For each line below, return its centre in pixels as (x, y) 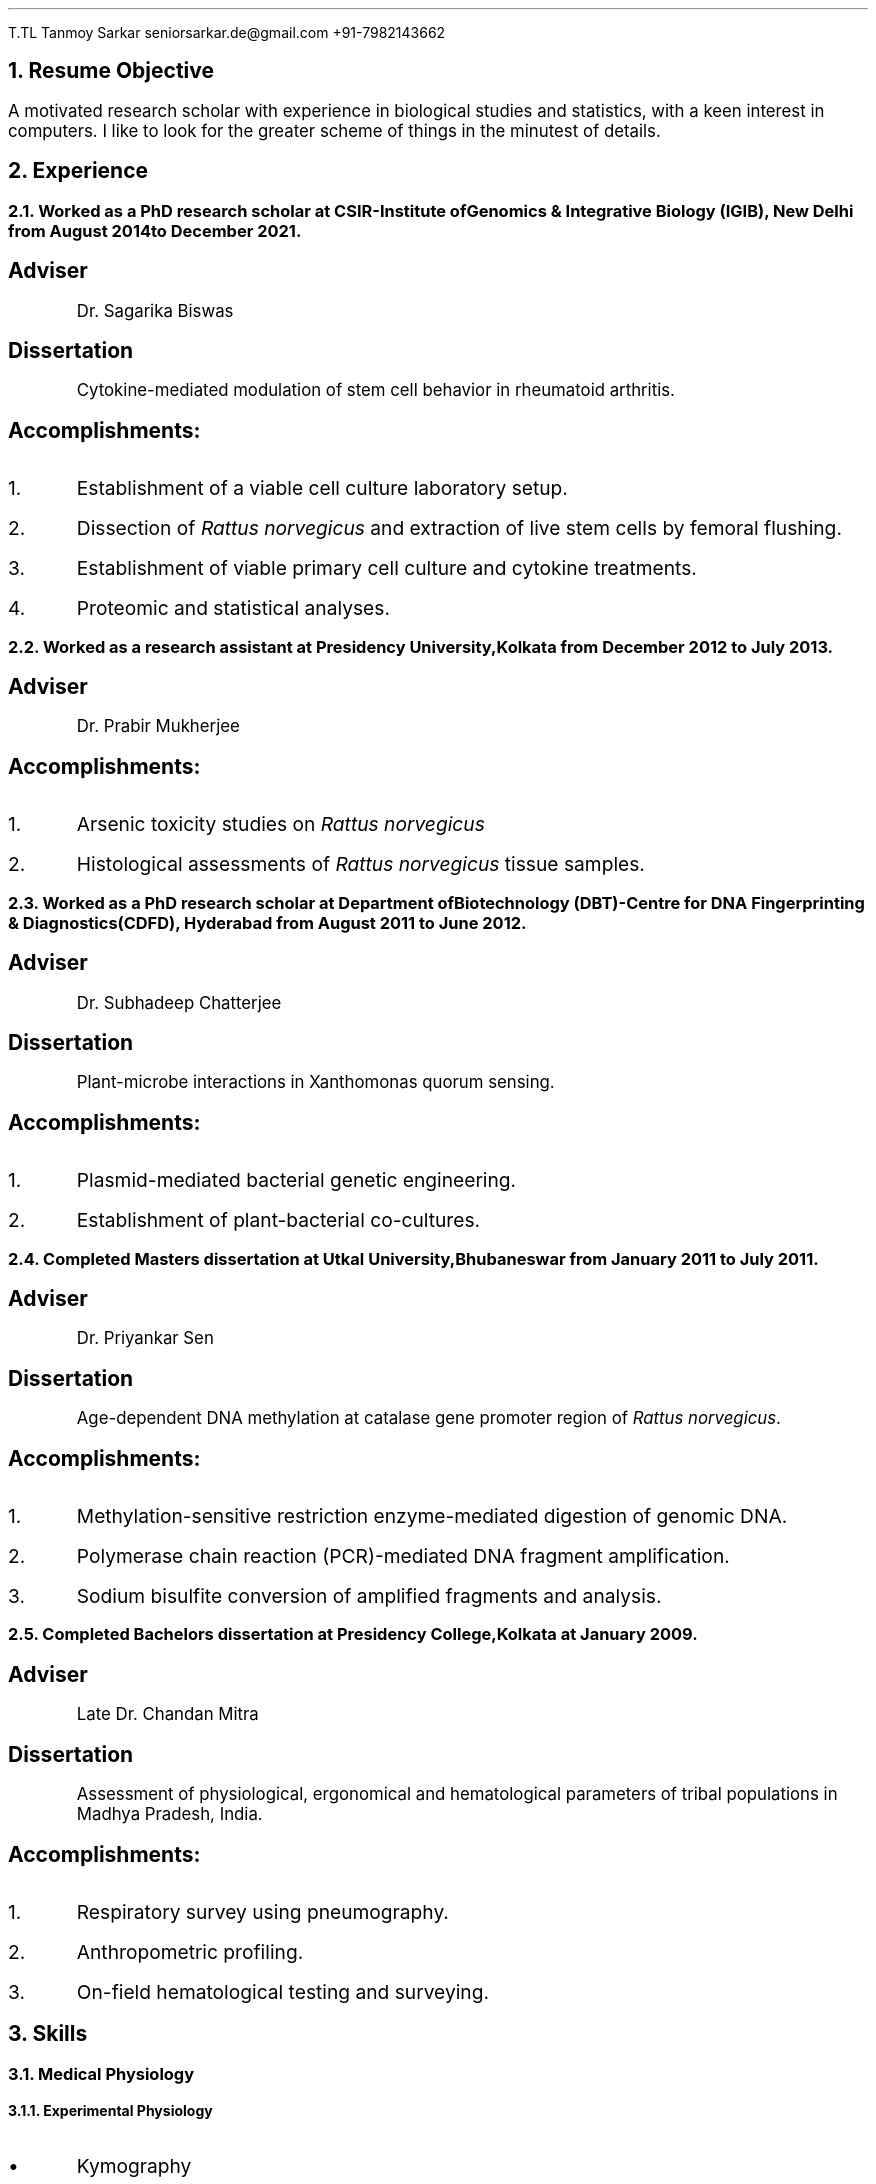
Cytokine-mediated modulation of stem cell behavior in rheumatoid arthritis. (375, 390)
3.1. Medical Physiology (101, 2073)
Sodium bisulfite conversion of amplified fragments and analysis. (369, 1596)
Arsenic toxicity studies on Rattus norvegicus (280, 824)
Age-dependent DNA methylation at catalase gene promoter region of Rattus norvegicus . (428, 1418)
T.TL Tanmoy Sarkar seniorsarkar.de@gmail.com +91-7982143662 (227, 32)
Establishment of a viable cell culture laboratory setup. (322, 488)
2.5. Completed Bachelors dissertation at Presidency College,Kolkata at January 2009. (353, 1634)
